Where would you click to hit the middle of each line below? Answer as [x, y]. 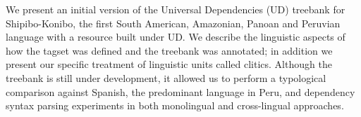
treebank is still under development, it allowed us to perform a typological [166, 77]
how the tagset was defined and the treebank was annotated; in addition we [169, 50]
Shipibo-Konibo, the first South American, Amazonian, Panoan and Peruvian [173, 23]
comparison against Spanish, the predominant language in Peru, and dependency [180, 91]
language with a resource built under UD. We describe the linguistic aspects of [176, 37]
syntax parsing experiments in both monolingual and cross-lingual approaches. [175, 105]
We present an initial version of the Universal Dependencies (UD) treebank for [176, 9]
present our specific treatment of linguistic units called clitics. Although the [169, 64]
